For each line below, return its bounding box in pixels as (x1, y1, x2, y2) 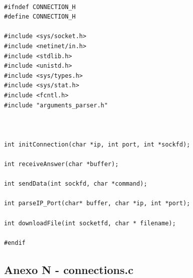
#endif (4, 239, 25, 246)
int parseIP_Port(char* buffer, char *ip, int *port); (4, 200, 190, 207)
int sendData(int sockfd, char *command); (4, 180, 147, 188)
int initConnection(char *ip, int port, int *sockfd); (4, 141, 190, 148)
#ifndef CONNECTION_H (4, 3, 76, 11)
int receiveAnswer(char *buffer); (4, 161, 119, 168)
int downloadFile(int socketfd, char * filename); (4, 219, 176, 227)
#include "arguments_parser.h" (4, 101, 108, 109)
